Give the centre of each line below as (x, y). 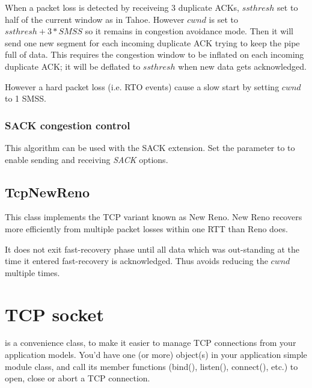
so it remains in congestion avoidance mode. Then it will (189, 31)
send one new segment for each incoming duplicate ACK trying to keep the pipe (152, 42)
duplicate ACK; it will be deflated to (73, 66)
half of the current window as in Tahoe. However (95, 19)
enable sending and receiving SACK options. (87, 159)
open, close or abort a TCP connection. (78, 378)
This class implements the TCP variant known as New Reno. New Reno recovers (154, 217)
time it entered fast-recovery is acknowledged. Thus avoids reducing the (136, 261)
